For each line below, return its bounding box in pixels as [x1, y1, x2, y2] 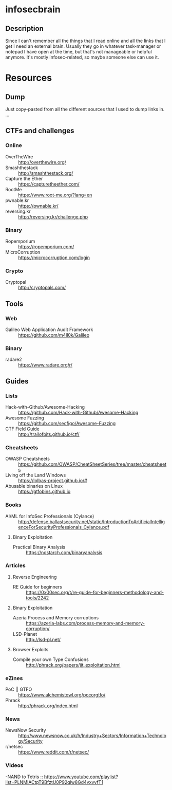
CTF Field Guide [5, 426, 40, 432]
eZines [5, 674, 23, 682]
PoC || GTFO [5, 686, 32, 692]
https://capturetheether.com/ [18, 181, 80, 187]
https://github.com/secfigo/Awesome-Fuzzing [18, 420, 116, 426]
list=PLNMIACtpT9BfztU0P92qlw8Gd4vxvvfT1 [5, 779, 104, 785]
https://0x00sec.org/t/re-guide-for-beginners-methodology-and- [25, 589, 164, 595]
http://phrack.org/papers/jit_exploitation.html [25, 662, 121, 668]
